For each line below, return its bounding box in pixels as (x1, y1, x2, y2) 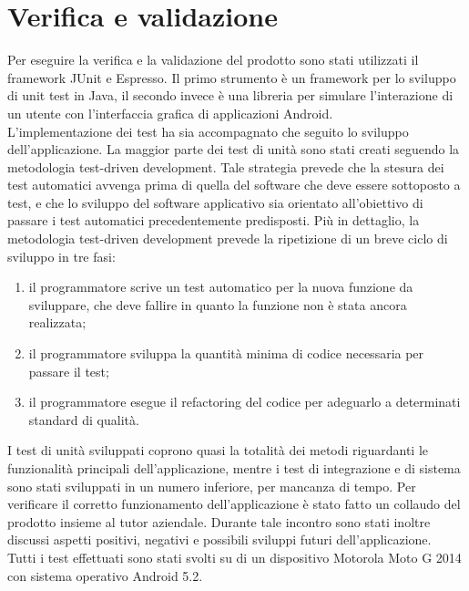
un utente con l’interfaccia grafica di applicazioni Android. (7, 103, 333, 122)
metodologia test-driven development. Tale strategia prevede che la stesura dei (7, 157, 444, 176)
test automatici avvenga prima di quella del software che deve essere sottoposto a (7, 175, 461, 194)
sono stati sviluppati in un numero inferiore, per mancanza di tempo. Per (7, 476, 416, 495)
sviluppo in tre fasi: (7, 246, 116, 265)
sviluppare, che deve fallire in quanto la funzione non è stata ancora (28, 295, 407, 314)
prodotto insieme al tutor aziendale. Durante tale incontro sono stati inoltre (7, 512, 431, 531)
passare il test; (28, 361, 109, 380)
